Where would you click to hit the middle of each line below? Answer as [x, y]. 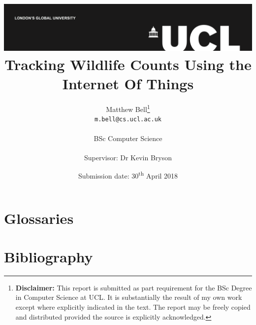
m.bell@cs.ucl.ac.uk [128, 120]
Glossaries [39, 218]
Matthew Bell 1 [128, 108]
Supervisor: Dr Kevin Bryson [128, 157]
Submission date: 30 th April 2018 [128, 175]
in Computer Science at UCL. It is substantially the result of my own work [129, 297]
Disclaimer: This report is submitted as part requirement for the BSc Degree [134, 287]
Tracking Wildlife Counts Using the [128, 64]
